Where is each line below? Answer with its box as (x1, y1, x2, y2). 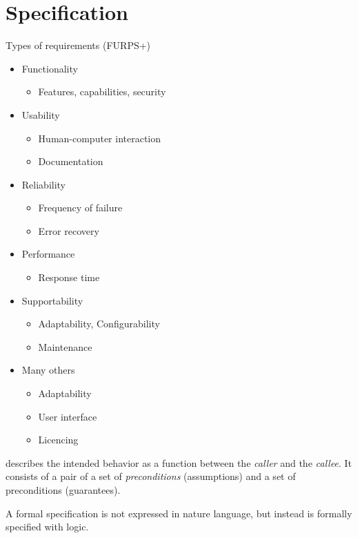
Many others (21, 363, 75, 377)
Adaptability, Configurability (38, 316, 160, 331)
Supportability (21, 293, 83, 307)
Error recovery (38, 223, 99, 238)
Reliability (21, 177, 66, 191)
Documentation (38, 154, 103, 169)
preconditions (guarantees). (6, 483, 121, 497)
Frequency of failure (38, 200, 123, 215)
